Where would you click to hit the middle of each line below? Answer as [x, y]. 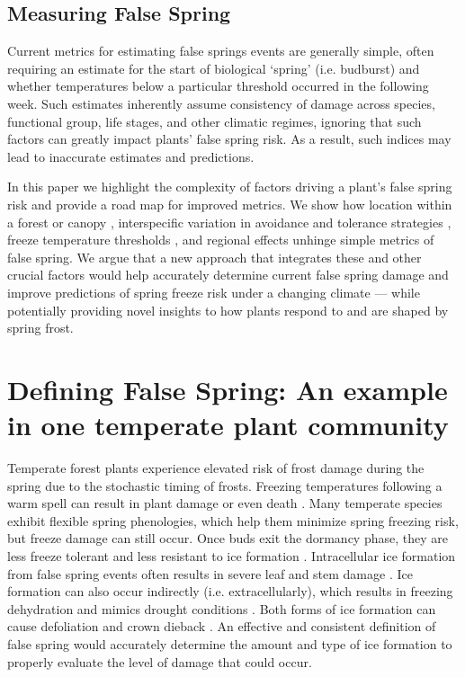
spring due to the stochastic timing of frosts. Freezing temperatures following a [225, 485]
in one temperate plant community [228, 425]
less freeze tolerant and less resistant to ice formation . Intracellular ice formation [232, 555]
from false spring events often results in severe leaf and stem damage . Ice [210, 573]
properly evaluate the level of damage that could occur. [160, 661]
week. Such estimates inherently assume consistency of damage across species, [221, 103]
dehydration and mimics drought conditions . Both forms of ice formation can [222, 608]
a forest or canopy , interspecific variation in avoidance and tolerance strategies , [229, 222]
